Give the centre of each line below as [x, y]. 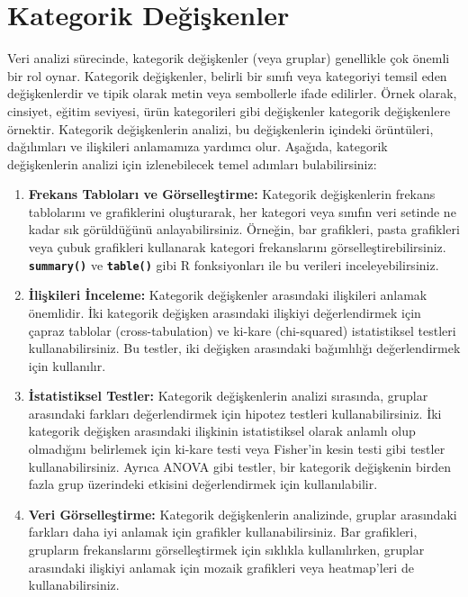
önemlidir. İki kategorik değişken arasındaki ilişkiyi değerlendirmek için [225, 312]
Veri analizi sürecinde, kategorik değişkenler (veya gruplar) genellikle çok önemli [229, 58]
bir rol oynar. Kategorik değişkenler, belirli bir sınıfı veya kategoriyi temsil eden [227, 75]
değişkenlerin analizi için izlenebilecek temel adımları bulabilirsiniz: [192, 163]
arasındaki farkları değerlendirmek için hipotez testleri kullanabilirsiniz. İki [235, 413]
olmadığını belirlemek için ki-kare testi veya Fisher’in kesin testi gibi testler [237, 449]
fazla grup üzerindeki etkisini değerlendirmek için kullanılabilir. [203, 484]
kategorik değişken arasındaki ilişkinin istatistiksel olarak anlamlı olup [222, 431]
